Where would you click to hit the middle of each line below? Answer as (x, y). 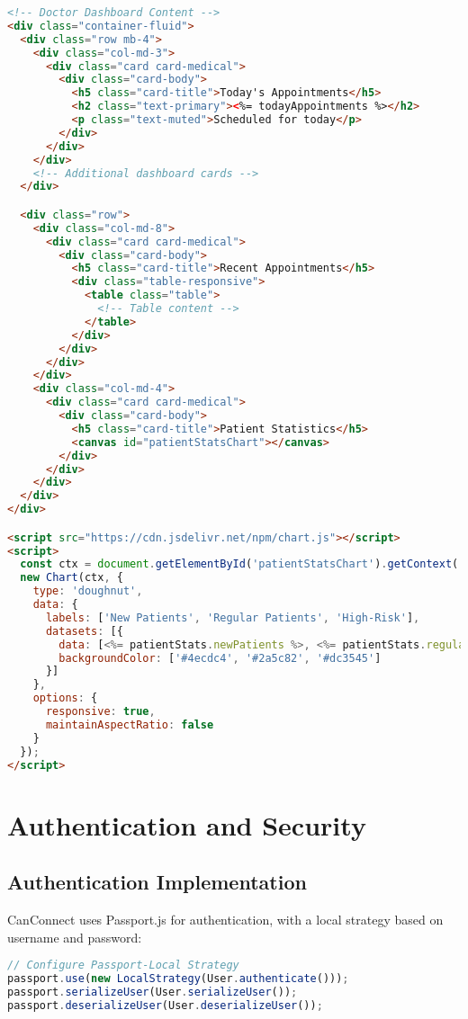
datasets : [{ (84, 631)
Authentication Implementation (157, 882)
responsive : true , (100, 712)
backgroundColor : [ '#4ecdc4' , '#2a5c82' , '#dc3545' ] (220, 658)
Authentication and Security (187, 824)
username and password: (75, 937)
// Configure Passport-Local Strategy (123, 965)
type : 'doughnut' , (88, 591)
